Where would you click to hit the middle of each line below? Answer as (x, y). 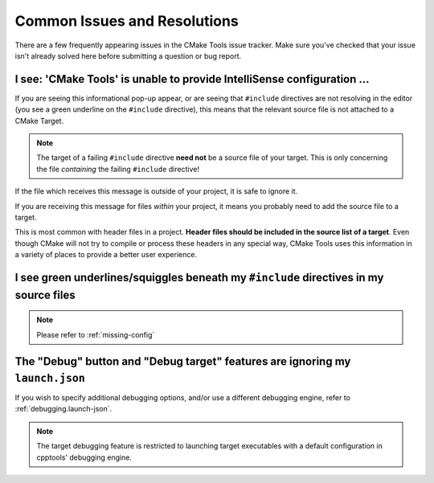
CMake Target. (39, 121)
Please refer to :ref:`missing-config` (96, 334)
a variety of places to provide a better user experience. (106, 255)
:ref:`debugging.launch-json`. (63, 409)
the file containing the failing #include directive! (118, 169)
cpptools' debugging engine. (84, 457)
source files (45, 295)
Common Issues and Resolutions (127, 21)
